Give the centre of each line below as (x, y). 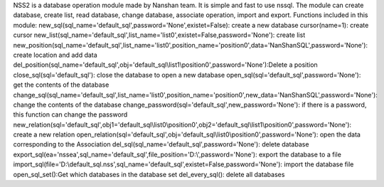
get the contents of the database (61, 85)
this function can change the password (70, 114)
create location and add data (55, 55)
